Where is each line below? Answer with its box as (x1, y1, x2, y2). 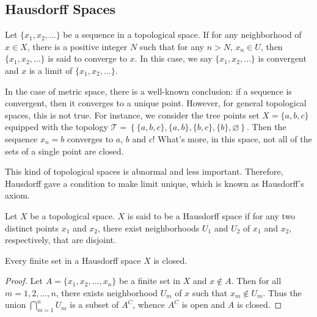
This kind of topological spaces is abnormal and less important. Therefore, (5, 165, 283, 178)
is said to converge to (48, 52, 127, 65)
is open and (181, 298, 225, 311)
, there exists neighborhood (56, 286, 158, 299)
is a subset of (70, 298, 119, 311)
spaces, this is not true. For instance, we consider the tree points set (5, 108, 260, 121)
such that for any (139, 40, 204, 53)
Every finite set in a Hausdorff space (5, 253, 141, 266)
